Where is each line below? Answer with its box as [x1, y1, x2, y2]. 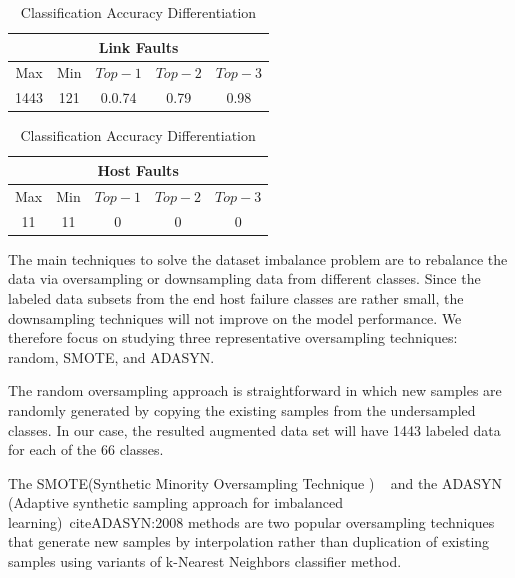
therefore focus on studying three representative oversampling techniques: [8, 327, 458, 348]
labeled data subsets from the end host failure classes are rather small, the [8, 287, 464, 308]
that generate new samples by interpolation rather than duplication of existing [8, 531, 490, 552]
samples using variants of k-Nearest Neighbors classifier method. [8, 551, 402, 572]
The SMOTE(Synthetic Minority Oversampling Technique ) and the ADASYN [8, 472, 503, 493]
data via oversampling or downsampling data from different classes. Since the [8, 268, 481, 289]
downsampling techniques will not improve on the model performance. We [8, 307, 462, 328]
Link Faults [98, 36, 179, 57]
